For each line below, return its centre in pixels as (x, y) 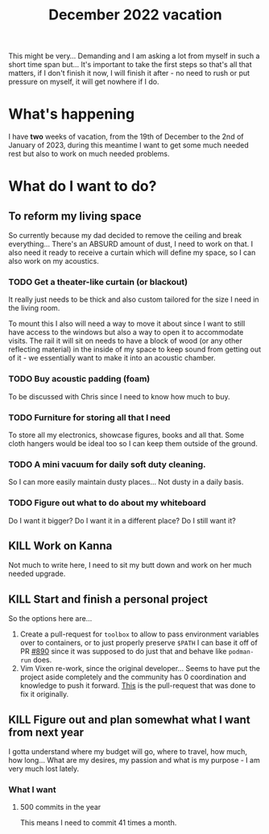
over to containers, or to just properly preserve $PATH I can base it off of (139, 643)
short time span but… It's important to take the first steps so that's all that (130, 65)
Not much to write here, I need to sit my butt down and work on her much (130, 565)
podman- (241, 652)
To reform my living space (75, 216)
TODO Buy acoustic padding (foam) (79, 379)
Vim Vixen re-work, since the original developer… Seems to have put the (140, 669)
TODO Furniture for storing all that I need (89, 417)
